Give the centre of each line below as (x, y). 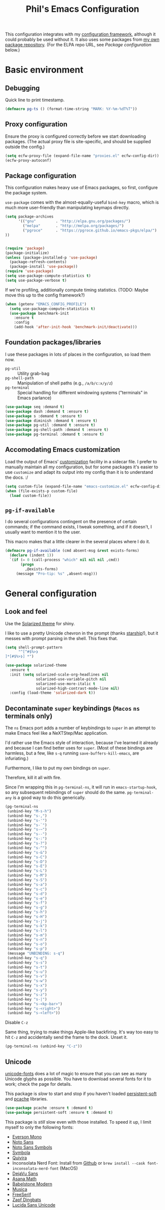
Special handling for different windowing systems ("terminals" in (82, 392)
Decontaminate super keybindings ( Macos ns (72, 708)
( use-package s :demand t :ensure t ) (44, 416)
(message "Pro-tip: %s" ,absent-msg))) (57, 573)
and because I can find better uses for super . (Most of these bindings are (79, 748)
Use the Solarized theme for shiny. (40, 623)
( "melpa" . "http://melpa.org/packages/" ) (73, 226)
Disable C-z (17, 1022)
